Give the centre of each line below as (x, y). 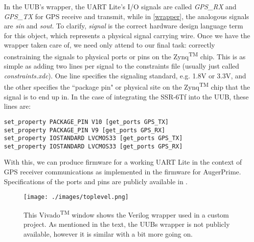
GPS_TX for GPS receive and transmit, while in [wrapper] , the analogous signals (127, 16)
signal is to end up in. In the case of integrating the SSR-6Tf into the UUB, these (127, 96)
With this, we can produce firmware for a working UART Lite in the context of (123, 162)
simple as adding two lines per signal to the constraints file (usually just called (122, 66)
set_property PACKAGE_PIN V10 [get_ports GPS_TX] (86, 122)
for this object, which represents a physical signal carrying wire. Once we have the (127, 35)
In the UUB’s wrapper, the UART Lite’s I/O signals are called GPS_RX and (120, 6)
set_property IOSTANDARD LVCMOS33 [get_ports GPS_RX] (93, 146)
